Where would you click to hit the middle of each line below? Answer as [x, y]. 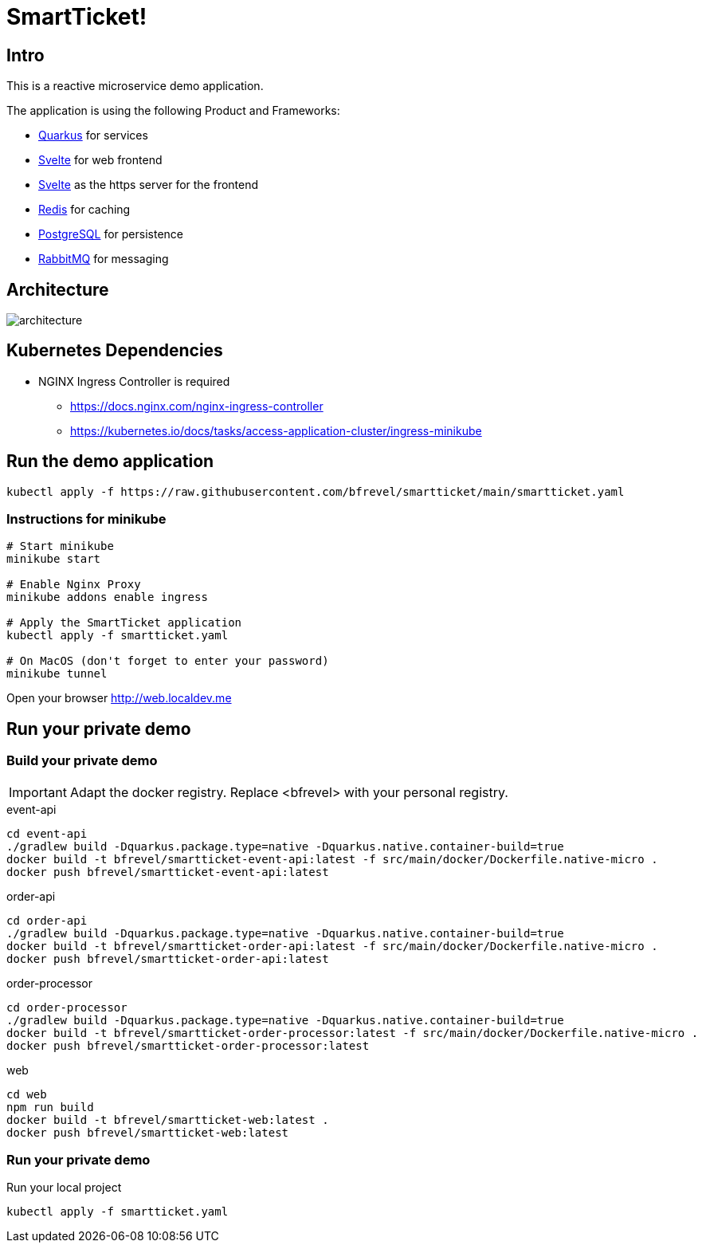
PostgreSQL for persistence [111, 234]
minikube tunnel [57, 674]
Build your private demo [82, 761]
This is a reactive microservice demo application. [135, 86]
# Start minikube [60, 546]
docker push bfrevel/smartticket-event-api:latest [168, 872]
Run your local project [64, 1188]
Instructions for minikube [86, 519]
